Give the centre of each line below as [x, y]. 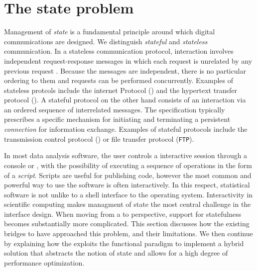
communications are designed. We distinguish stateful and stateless [106, 41]
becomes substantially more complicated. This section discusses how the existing [127, 224]
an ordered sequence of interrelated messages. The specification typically [115, 109]
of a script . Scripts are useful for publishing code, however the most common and [128, 175]
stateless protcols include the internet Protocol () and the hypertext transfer [121, 90]
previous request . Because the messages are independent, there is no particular [125, 70]
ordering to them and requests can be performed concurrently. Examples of [119, 80]
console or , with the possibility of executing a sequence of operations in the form [128, 165]
